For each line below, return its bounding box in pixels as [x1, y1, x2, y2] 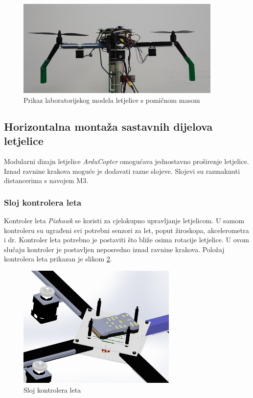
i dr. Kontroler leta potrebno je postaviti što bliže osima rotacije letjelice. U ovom [4, 234, 249, 245]
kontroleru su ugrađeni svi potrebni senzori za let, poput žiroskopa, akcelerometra [4, 225, 249, 235]
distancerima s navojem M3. [4, 175, 89, 186]
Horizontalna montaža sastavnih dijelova [4, 118, 213, 134]
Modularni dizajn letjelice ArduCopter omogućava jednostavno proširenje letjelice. [4, 156, 249, 166]
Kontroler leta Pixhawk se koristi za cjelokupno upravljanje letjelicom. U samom [4, 215, 244, 225]
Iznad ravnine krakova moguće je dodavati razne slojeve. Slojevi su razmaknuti [4, 165, 240, 176]
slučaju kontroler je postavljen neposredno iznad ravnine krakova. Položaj [4, 244, 225, 254]
